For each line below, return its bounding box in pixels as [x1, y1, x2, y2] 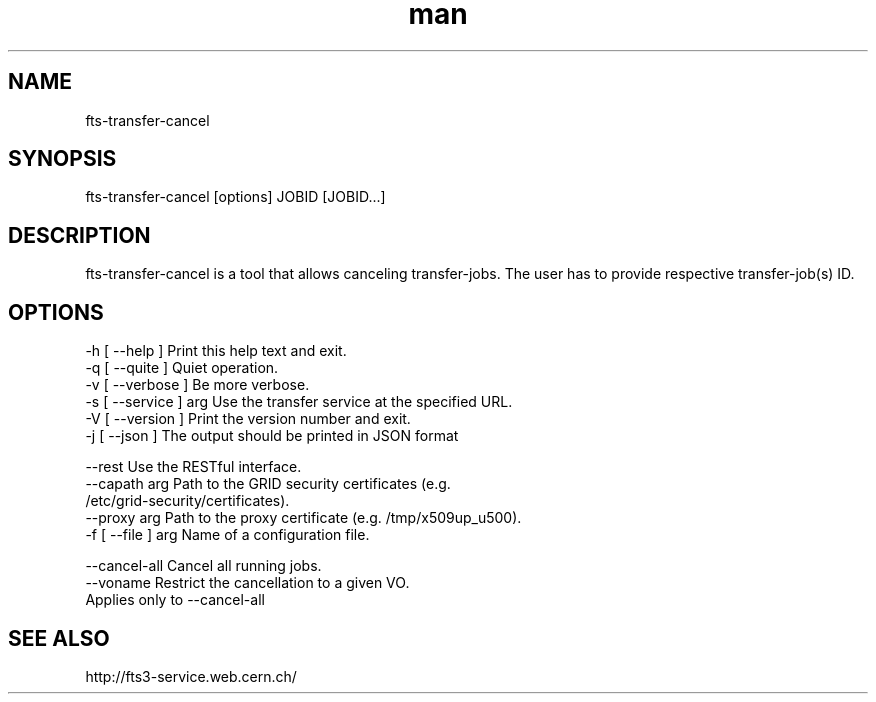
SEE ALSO [8, 625, 110, 651]
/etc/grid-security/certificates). [85, 492, 290, 510]
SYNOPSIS [8, 146, 117, 172]
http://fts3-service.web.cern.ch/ [85, 667, 297, 685]
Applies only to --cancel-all [85, 591, 265, 609]
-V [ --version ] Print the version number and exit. [85, 410, 411, 428]
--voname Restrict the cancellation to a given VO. [85, 574, 410, 592]
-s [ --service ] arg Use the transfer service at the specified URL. [85, 393, 513, 411]
